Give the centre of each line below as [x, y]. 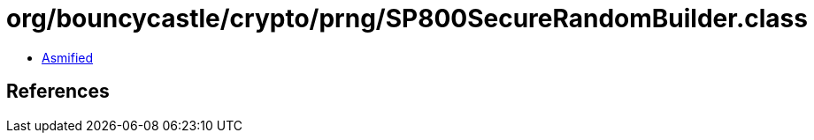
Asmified [68, 57]
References [58, 92]
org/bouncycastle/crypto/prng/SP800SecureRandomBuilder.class [407, 18]
